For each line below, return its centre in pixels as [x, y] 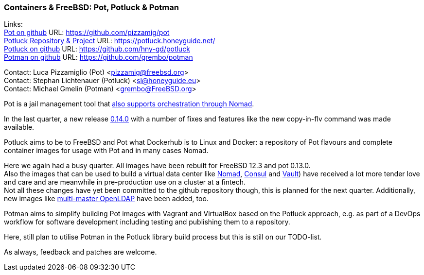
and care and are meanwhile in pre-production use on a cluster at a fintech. [125, 182]
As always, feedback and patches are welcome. [80, 252]
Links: [13, 24]
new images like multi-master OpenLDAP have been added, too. [106, 199]
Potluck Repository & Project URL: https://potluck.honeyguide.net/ [110, 41]
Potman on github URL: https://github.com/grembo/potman [98, 57]
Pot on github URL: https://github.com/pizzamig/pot [87, 33]
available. [19, 127]
